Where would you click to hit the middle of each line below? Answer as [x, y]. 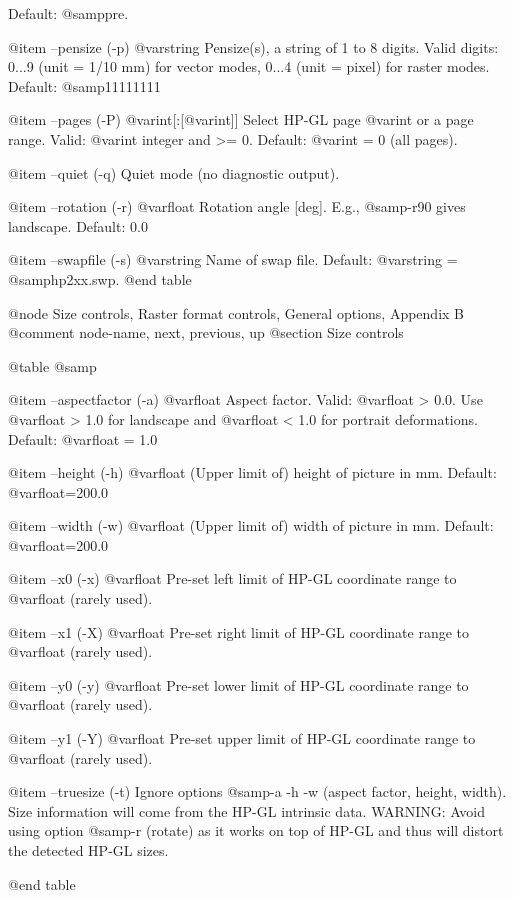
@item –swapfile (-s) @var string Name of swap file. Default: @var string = [233, 259]
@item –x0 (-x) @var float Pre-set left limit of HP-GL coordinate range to [232, 578]
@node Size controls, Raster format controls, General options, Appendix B [236, 312]
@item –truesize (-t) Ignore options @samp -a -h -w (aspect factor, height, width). [257, 791]
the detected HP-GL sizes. [88, 850]
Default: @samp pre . [68, 13]
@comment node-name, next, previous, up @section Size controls [206, 332]
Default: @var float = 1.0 [83, 438]
